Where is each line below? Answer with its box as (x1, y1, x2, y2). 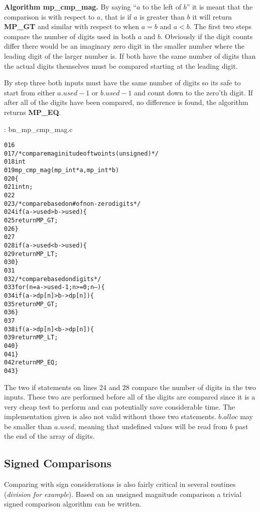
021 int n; (4, 183, 33, 191)
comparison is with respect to (4, 11, 95, 22)
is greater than (140, 11, 185, 22)
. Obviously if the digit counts (160, 31, 253, 41)
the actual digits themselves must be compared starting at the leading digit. (4, 60, 238, 71)
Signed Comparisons (4, 455, 112, 471)
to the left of (142, 2, 181, 12)
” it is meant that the (186, 2, 253, 12)
